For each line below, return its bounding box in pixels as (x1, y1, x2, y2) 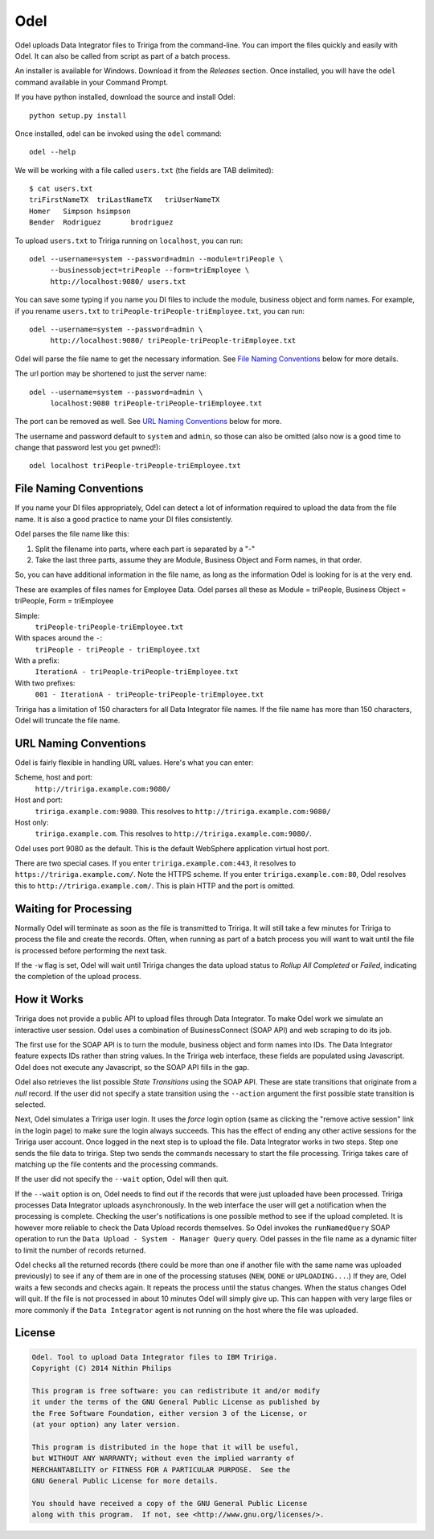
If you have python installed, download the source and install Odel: (14, 93, 236, 102)
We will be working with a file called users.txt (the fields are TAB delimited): (14, 165, 274, 175)
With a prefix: (14, 656, 59, 665)
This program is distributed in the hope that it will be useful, (31, 1442, 299, 1451)
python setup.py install (29, 111, 127, 120)
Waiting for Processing (14, 902, 133, 916)
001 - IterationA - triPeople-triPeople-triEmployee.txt (35, 690, 264, 699)
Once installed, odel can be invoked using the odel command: (14, 129, 223, 138)
